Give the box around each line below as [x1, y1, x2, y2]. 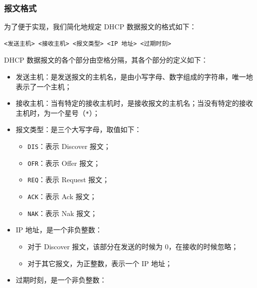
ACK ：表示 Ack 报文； [27, 191, 97, 201]
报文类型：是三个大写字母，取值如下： [15, 124, 141, 135]
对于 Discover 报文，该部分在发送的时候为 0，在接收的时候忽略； [27, 241, 239, 251]
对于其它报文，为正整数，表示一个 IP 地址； [27, 258, 172, 268]
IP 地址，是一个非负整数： [15, 224, 103, 235]
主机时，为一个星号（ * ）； [15, 107, 100, 118]
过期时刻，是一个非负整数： [15, 275, 107, 285]
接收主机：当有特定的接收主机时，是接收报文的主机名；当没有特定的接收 [15, 98, 253, 108]
